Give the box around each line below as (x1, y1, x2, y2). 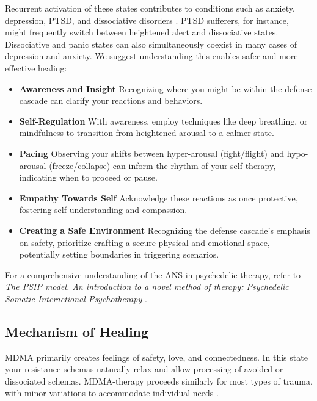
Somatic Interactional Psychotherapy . (5, 292, 147, 305)
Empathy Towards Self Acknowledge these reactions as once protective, (19, 191, 298, 204)
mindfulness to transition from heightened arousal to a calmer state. (19, 126, 274, 139)
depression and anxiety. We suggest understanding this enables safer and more (5, 49, 298, 62)
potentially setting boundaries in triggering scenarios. (19, 248, 219, 261)
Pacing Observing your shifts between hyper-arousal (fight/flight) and (19, 146, 285, 159)
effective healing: (5, 61, 67, 74)
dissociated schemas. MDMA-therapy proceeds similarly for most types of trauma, (5, 374, 313, 387)
